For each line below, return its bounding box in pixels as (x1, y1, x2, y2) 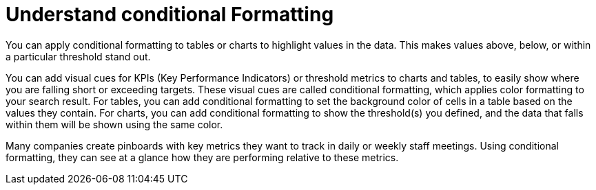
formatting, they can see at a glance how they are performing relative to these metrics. (6, 151, 399, 163)
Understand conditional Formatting (6, 3, 334, 26)
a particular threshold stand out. (6, 50, 151, 62)
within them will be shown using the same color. (6, 118, 223, 130)
